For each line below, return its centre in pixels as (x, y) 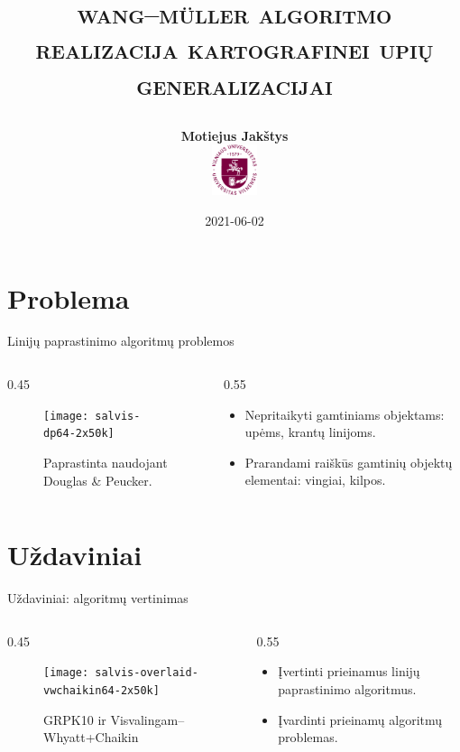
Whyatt (64, 737)
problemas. (308, 737)
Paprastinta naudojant (106, 462)
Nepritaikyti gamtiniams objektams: (345, 414)
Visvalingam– (147, 719)
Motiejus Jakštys (235, 135)
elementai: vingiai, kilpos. (315, 480)
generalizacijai (235, 84)
